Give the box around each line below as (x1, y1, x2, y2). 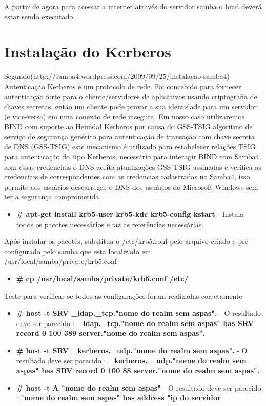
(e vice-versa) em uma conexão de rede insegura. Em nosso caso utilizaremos (4, 111, 244, 121)
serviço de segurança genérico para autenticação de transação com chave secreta (4, 131, 255, 141)
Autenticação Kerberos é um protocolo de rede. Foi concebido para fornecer (4, 80, 241, 91)
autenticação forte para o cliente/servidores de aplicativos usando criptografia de (4, 91, 257, 101)
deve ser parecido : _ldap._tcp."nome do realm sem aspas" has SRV (16, 317, 254, 328)
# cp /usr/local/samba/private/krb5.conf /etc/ (16, 273, 189, 283)
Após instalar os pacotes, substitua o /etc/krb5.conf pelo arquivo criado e (4, 236, 236, 247)
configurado (4, 246, 40, 256)
